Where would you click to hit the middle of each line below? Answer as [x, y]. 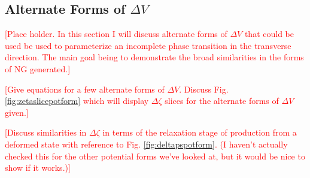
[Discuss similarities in [46, 132]
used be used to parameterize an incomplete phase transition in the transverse [148, 45]
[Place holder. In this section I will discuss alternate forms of [116, 34]
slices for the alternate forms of [222, 101]
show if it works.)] [38, 168]
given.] [17, 112]
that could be [269, 34]
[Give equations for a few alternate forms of [85, 89]
